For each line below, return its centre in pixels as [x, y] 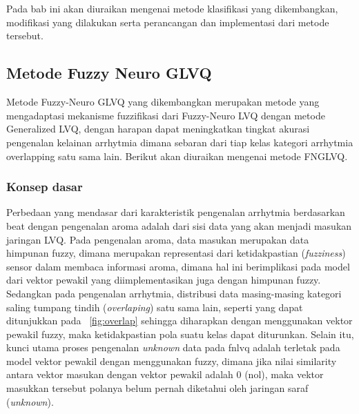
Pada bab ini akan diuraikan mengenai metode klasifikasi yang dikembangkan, [172, 9]
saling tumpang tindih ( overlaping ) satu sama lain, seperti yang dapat [155, 307]
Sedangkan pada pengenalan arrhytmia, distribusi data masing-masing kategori [174, 293]
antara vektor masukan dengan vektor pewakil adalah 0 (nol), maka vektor [165, 374]
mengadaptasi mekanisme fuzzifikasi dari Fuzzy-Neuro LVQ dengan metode [166, 115]
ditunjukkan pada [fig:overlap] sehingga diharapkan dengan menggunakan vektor [179, 321]
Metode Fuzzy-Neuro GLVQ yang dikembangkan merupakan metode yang [163, 102]
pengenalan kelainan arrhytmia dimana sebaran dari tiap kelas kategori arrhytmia [180, 142]
